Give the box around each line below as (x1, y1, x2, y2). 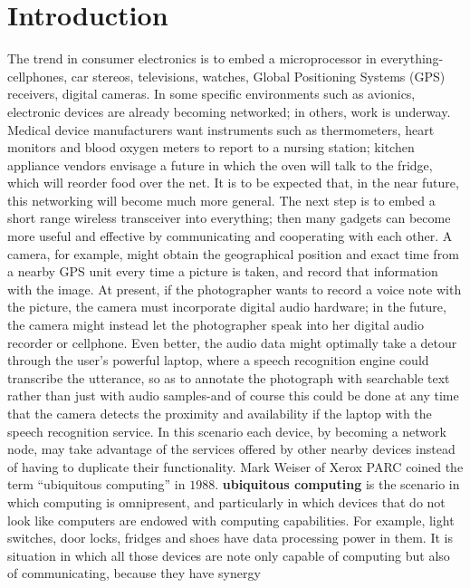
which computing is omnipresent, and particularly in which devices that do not (7, 492, 446, 511)
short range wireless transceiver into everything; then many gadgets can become (7, 208, 451, 227)
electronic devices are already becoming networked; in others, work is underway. (7, 101, 451, 120)
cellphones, (7, 66, 68, 85)
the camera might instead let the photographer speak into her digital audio (7, 315, 424, 334)
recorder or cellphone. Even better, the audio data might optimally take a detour (7, 333, 457, 352)
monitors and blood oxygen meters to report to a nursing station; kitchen (7, 138, 415, 157)
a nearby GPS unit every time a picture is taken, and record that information (7, 262, 438, 281)
